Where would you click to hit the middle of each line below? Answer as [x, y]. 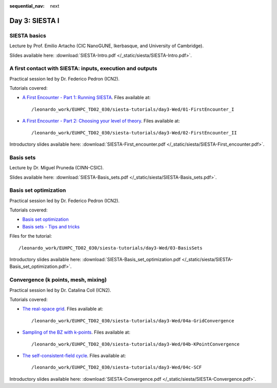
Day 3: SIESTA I [34, 21]
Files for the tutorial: [31, 236]
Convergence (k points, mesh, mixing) [58, 280]
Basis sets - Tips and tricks [51, 226]
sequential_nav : [27, 6]
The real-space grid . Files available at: [63, 309]
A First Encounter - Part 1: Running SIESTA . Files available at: [86, 98]
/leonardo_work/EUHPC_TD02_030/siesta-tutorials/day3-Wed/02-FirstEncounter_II [134, 133]
